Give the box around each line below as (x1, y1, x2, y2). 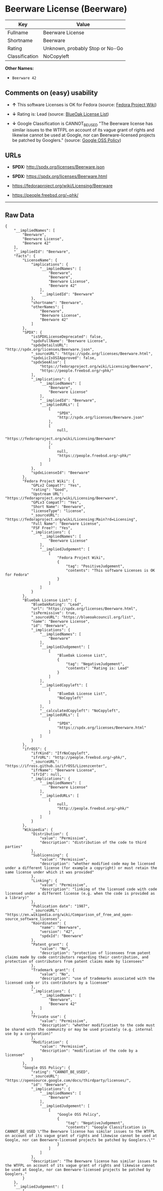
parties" (5, 844, 23, 850)
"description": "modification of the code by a (39, 1048, 138, 1054)
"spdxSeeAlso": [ (31, 360, 66, 365)
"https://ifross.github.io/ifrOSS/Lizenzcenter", (5, 764, 108, 768)
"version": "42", (39, 929, 75, 935)
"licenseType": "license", (31, 509, 86, 513)
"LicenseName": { (22, 258, 57, 263)
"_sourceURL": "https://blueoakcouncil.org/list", (31, 615, 136, 620)
